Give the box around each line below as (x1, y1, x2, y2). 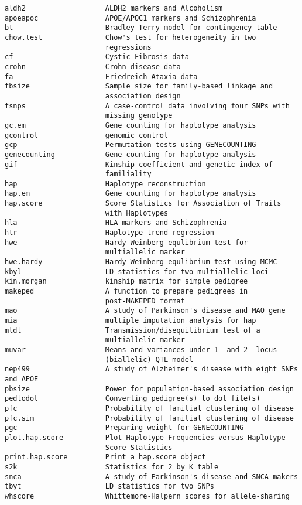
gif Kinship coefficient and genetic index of (5, 160, 273, 169)
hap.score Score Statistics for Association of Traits (5, 199, 282, 208)
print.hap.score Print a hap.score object (5, 453, 206, 462)
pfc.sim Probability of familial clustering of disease (5, 414, 294, 422)
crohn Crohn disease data (5, 62, 181, 71)
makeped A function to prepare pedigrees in (5, 287, 248, 296)
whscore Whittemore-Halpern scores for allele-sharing (5, 492, 290, 500)
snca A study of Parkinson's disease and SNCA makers (5, 472, 298, 481)
